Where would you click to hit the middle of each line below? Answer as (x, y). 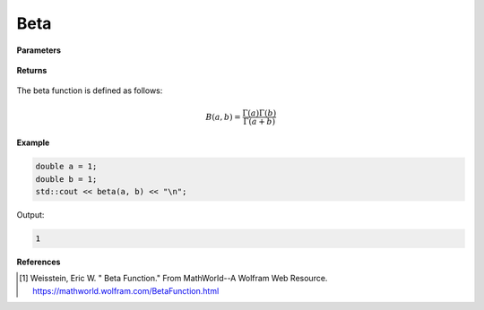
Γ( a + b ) (259, 121)
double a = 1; (66, 167)
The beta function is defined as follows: (90, 90)
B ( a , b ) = (223, 117)
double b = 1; (66, 179)
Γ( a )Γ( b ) (259, 113)
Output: (30, 215)
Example (33, 142)
